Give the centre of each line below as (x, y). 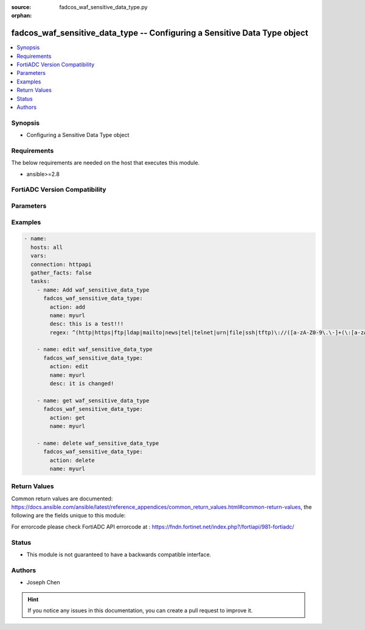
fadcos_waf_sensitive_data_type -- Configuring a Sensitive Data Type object (160, 33)
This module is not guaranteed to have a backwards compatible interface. (119, 555)
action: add (67, 307)
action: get (67, 418)
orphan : (22, 16)
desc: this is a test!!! (87, 324)
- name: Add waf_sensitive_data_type (93, 290)
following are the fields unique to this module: (68, 516)
